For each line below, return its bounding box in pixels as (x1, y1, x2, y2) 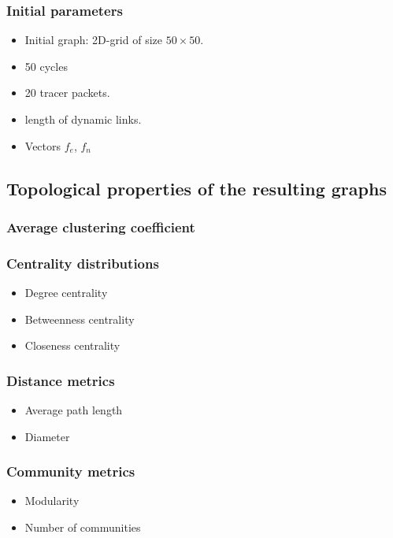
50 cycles (24, 58, 68, 74)
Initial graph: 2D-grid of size (24, 32, 162, 48)
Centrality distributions (6, 253, 159, 273)
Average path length (24, 402, 123, 418)
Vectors (24, 137, 61, 154)
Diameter (24, 428, 70, 444)
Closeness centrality (24, 337, 120, 354)
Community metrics (6, 462, 135, 481)
